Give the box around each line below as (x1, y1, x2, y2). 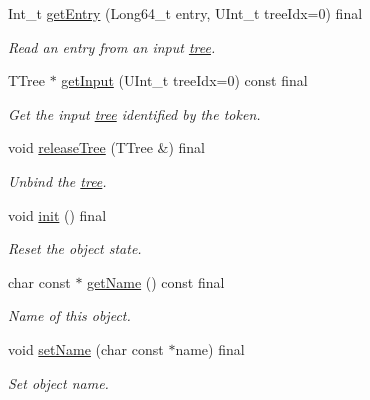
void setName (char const (8, 338, 164, 359)
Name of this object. (8, 305, 131, 326)
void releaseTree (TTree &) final (8, 137, 205, 158)
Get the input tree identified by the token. (8, 103, 261, 124)
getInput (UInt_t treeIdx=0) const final (61, 70, 308, 91)
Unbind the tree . (8, 170, 107, 191)
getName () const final (87, 271, 225, 292)
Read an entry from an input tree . (8, 36, 216, 57)
